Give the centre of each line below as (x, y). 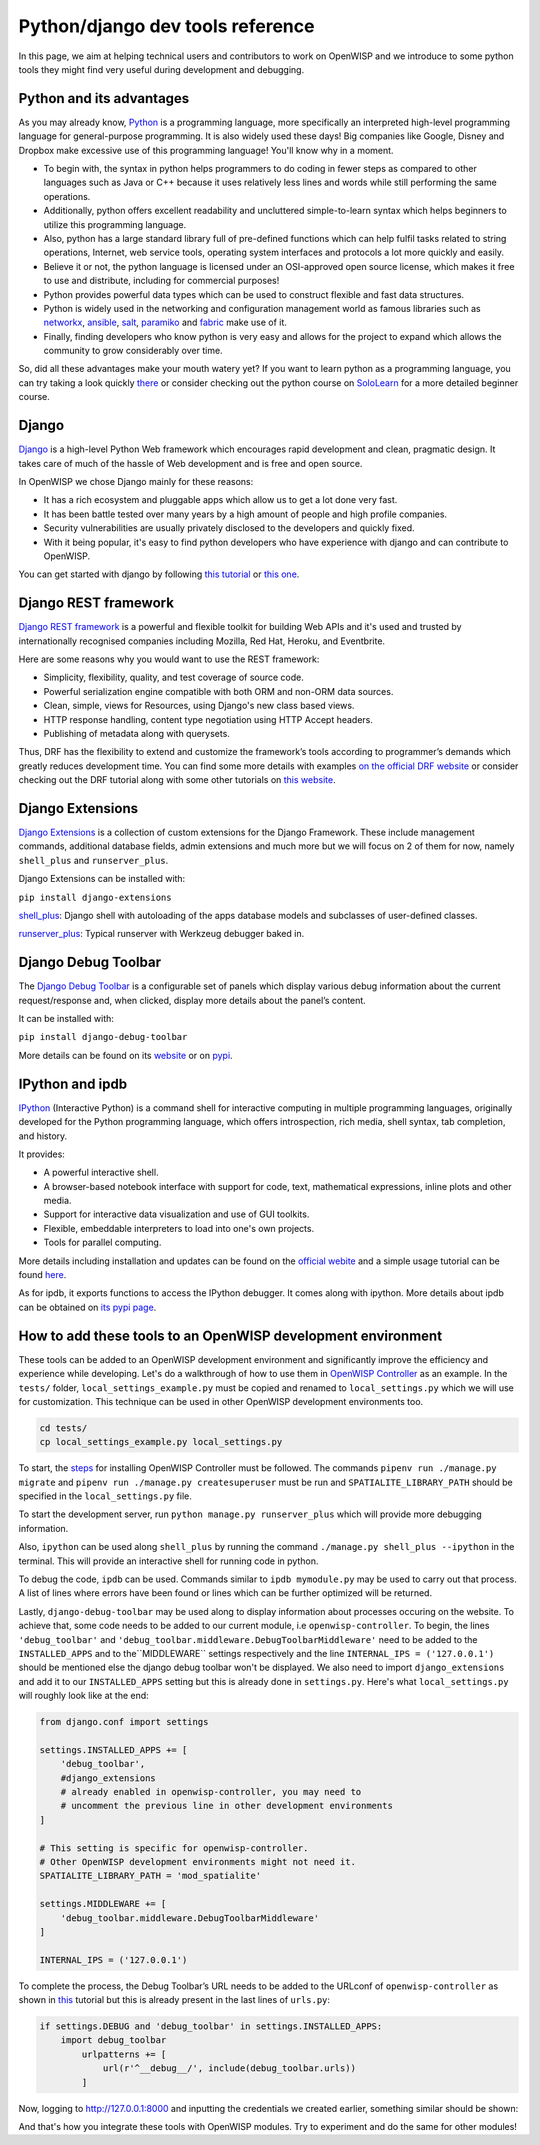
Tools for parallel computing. (102, 1242)
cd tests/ (63, 1428)
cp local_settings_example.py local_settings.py (161, 1442)
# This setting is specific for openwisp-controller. (174, 1848)
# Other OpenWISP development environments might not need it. (198, 1861)
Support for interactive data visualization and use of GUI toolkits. (176, 1214)
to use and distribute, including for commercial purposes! (161, 281)
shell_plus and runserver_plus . (93, 860)
